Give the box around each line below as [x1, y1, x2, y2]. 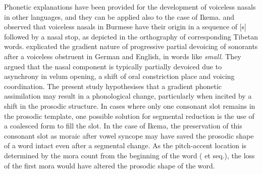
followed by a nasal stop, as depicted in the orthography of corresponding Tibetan [4, 31, 258, 41]
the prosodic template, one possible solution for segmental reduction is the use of [4, 110, 254, 121]
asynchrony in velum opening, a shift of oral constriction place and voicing [4, 71, 235, 81]
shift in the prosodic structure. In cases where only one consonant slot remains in [4, 100, 255, 111]
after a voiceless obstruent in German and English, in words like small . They [4, 51, 241, 61]
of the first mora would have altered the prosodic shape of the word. [4, 160, 215, 170]
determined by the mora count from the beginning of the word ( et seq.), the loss [4, 150, 255, 160]
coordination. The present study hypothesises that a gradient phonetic [4, 80, 222, 91]
